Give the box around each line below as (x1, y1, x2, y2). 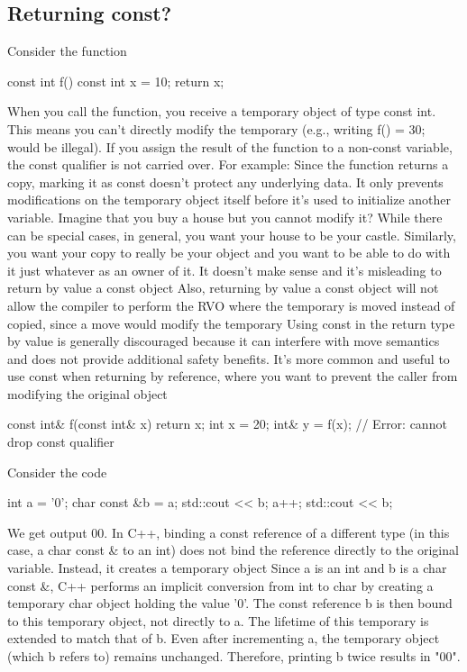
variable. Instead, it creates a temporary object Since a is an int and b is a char (7, 558, 447, 577)
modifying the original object (7, 384, 168, 403)
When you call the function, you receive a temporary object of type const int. (7, 102, 436, 121)
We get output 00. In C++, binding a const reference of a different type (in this (7, 522, 450, 541)
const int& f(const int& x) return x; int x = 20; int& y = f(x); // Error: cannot (7, 414, 447, 433)
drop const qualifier (7, 432, 114, 451)
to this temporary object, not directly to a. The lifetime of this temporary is (7, 611, 429, 630)
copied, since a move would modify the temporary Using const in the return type (7, 313, 455, 332)
